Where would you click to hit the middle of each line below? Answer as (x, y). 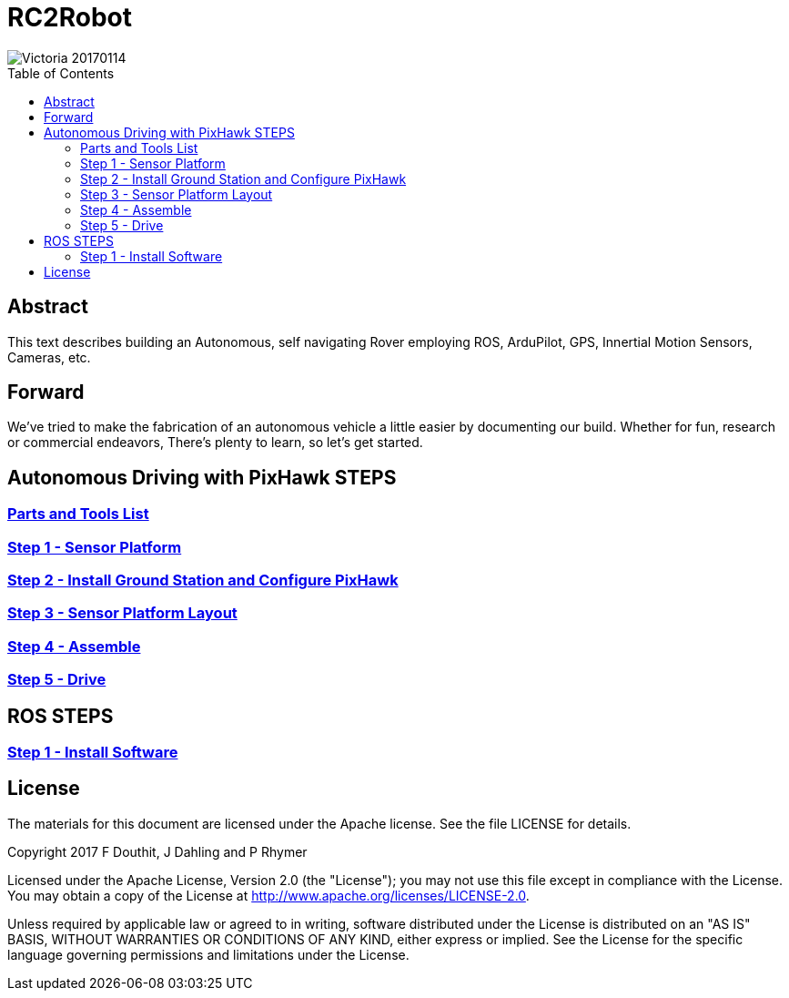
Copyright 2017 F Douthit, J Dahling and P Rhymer (157, 851)
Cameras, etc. (49, 357)
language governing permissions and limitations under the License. (208, 954)
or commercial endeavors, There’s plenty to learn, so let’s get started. (215, 443)
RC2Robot (70, 17)
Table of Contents (61, 73)
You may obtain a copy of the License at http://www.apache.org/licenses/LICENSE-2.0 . (268, 895)
